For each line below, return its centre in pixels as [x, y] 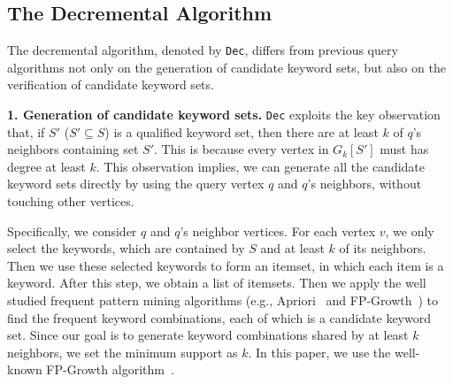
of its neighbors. [383, 248]
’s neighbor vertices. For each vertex [278, 230]
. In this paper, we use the [319, 352]
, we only [410, 230]
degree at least [46, 166]
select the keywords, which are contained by [126, 248]
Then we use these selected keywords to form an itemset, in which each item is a [226, 265]
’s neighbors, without [365, 184]
